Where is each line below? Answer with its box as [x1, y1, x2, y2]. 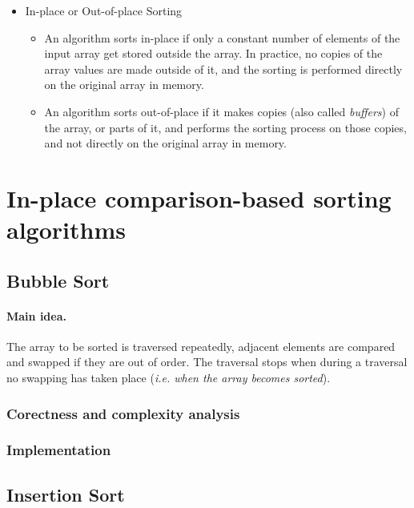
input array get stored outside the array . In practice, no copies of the [44, 45, 383, 62]
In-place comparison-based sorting [6, 181, 392, 214]
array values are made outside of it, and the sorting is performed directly [44, 60, 403, 77]
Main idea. [6, 307, 66, 324]
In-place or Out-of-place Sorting [25, 2, 183, 18]
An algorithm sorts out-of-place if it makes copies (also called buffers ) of [44, 103, 399, 119]
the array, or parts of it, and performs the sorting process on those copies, [44, 119, 407, 135]
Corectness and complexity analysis [6, 403, 240, 423]
